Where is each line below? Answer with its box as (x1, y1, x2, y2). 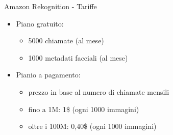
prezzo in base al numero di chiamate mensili (28, 86, 169, 97)
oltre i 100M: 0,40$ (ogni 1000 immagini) (28, 121, 157, 131)
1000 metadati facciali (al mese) (28, 52, 128, 63)
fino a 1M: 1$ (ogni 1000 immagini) (28, 103, 139, 114)
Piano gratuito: (16, 18, 64, 29)
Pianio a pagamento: (16, 69, 81, 80)
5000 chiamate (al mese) (28, 35, 104, 46)
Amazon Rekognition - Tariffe (4, 1, 97, 11)
